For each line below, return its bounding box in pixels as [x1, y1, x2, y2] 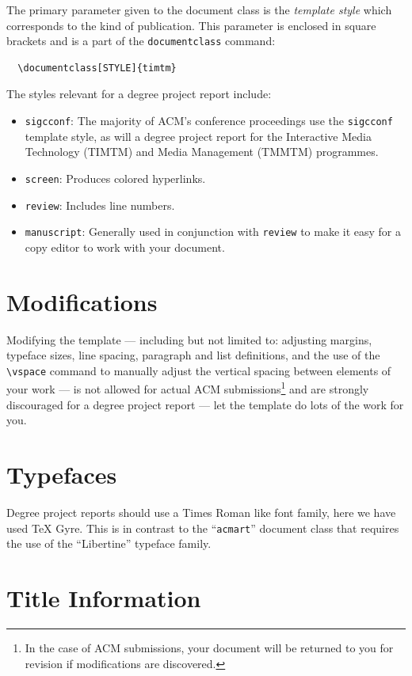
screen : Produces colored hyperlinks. [25, 169, 206, 186]
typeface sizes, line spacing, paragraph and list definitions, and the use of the [6, 347, 380, 363]
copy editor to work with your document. [25, 238, 225, 255]
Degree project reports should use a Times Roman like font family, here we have [6, 503, 396, 520]
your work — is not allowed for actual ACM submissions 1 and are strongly [6, 378, 369, 397]
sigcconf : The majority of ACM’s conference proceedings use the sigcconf [25, 112, 393, 129]
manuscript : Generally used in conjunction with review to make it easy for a [25, 223, 402, 240]
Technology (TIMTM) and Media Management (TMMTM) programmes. [25, 143, 379, 160]
